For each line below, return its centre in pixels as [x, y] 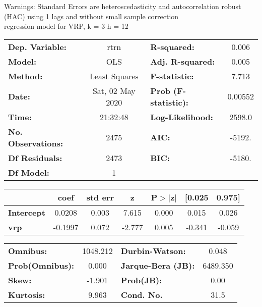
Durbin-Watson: [153, 250]
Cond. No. [142, 294]
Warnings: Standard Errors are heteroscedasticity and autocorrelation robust [123, 6]
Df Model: [29, 172]
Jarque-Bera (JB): [158, 265]
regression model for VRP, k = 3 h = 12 [66, 26]
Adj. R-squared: [183, 61]
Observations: [36, 143]
